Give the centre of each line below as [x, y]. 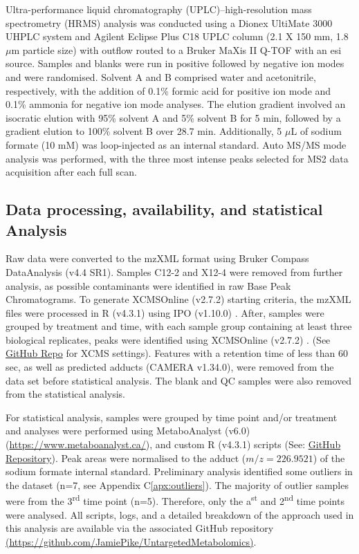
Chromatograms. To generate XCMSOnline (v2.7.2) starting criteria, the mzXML [178, 299]
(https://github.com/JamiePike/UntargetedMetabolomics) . [131, 541]
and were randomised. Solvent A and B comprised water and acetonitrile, [161, 76]
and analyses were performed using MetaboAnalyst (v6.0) [128, 431]
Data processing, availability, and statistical [164, 209]
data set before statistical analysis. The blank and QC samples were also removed [179, 380]
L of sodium [316, 131]
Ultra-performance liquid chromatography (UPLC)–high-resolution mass [159, 9]
